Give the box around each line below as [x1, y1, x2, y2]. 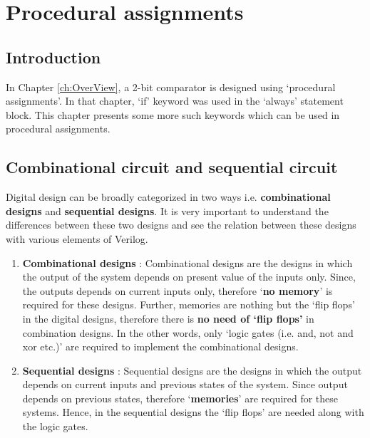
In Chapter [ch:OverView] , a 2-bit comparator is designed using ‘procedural [6, 79, 336, 94]
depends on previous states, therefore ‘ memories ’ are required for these [22, 390, 339, 405]
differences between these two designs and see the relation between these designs [6, 217, 356, 232]
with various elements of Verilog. [6, 231, 148, 246]
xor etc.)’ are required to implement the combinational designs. [22, 339, 299, 354]
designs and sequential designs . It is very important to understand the [6, 203, 329, 218]
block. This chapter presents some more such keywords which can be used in [6, 107, 340, 122]
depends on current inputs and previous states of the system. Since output [22, 377, 348, 392]
